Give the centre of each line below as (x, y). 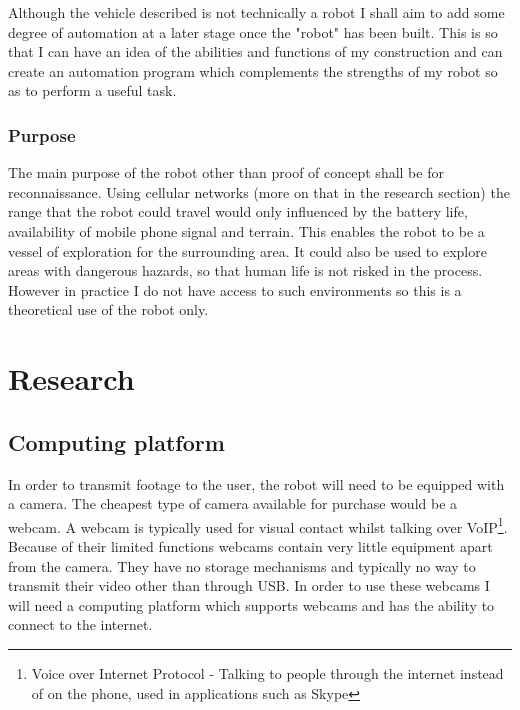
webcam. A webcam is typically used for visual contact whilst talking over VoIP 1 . (258, 525)
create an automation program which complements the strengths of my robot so (253, 70)
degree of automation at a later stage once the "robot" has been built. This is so (253, 31)
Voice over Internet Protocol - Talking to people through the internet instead (267, 672)
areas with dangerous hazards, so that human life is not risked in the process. (245, 270)
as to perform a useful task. (92, 90)
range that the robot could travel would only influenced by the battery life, (238, 211)
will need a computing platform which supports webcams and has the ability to (251, 604)
